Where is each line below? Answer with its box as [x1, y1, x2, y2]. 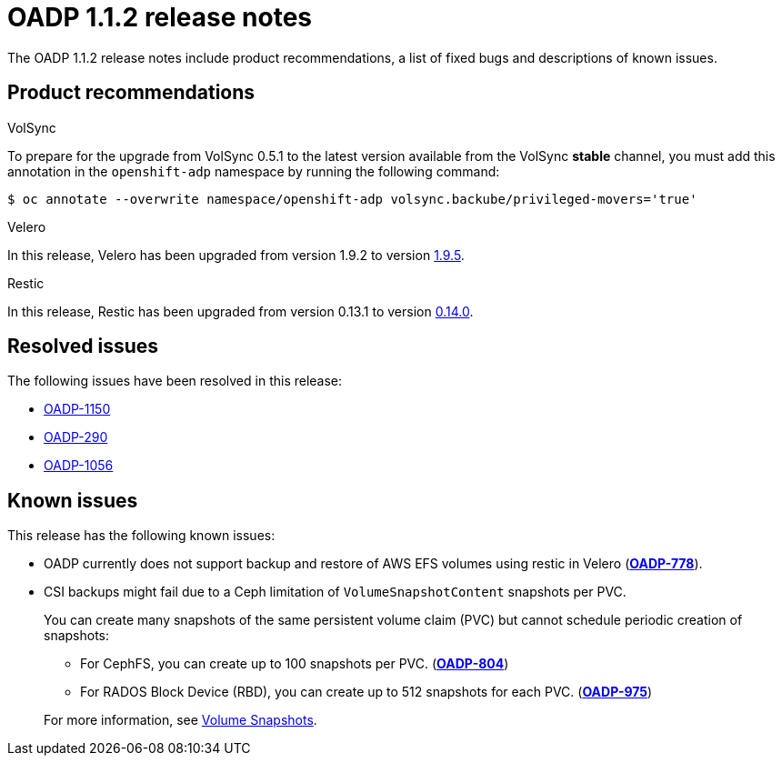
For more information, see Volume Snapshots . [44, 712, 317, 728]
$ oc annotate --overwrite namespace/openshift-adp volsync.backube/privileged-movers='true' [7, 191, 697, 206]
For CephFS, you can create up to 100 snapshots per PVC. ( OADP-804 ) [80, 656, 509, 672]
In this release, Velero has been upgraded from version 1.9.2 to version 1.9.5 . [7, 246, 465, 263]
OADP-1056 [44, 457, 114, 474]
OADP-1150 [44, 401, 111, 417]
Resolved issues [7, 335, 159, 358]
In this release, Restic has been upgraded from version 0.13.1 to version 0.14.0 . [7, 303, 474, 319]
